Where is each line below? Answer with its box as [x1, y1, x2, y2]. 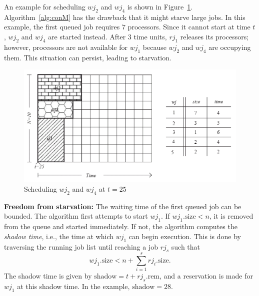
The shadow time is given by [4, 271, 92, 281]
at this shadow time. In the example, [17, 281, 130, 292]
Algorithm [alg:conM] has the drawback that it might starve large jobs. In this [4, 11, 245, 22]
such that [171, 241, 200, 252]
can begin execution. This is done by [128, 231, 241, 241]
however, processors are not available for [4, 41, 127, 52]
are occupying [208, 41, 251, 52]
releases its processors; [180, 31, 249, 41]
